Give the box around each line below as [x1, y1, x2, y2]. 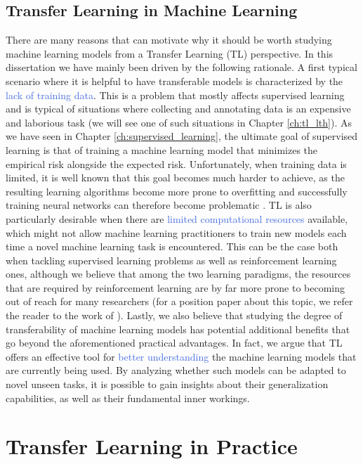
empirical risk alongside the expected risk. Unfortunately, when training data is [6, 156, 347, 171]
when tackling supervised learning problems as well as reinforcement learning [6, 252, 337, 267]
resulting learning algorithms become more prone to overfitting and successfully [6, 183, 348, 198]
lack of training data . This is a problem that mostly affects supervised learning [6, 87, 345, 102]
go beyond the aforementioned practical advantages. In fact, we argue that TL [6, 335, 343, 350]
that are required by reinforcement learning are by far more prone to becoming [6, 280, 345, 295]
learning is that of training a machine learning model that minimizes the [6, 142, 318, 157]
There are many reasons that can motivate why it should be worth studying [6, 32, 332, 47]
